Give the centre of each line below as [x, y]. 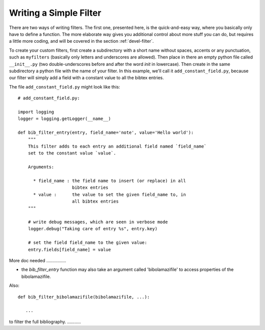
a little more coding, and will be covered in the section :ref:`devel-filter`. [81, 41]
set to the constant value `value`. [72, 153]
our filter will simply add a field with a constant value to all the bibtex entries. [87, 78]
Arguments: [41, 167]
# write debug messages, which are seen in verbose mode [98, 222]
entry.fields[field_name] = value [69, 249]
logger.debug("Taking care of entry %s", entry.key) [93, 229]
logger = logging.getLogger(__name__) [65, 119]
